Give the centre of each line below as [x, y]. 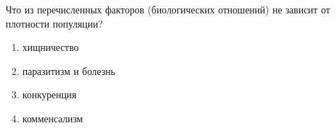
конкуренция [49, 94]
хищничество [50, 47]
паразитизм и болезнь [69, 70]
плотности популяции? [54, 23]
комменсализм [53, 118]
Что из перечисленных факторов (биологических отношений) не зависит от [168, 9]
